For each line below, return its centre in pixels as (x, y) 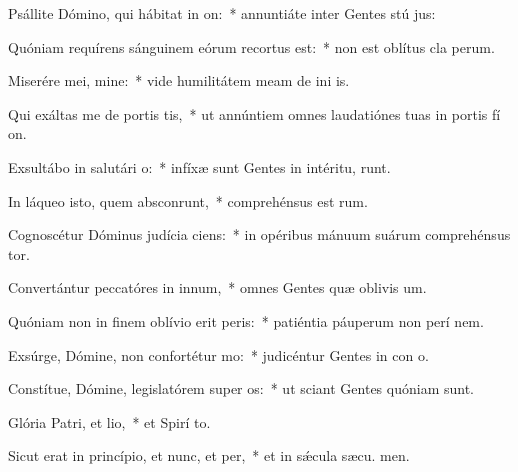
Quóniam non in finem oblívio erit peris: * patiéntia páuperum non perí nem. (246, 320)
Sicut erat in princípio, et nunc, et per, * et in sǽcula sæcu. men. (209, 455)
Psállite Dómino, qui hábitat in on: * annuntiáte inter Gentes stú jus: (222, 13)
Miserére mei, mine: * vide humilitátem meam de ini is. (179, 80)
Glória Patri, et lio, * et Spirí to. (109, 421)
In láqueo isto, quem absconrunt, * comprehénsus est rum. (188, 200)
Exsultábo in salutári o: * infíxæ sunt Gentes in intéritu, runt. (199, 166)
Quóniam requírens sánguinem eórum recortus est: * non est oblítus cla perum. (251, 46)
